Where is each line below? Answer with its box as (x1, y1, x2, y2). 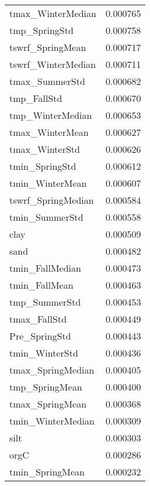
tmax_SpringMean (9, 397, 87, 410)
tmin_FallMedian (9, 261, 81, 275)
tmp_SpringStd (9, 23, 74, 37)
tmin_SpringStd (9, 159, 76, 173)
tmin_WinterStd (9, 346, 78, 360)
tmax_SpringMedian (9, 363, 95, 377)
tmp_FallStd (9, 91, 62, 105)
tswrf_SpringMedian (9, 193, 94, 207)
